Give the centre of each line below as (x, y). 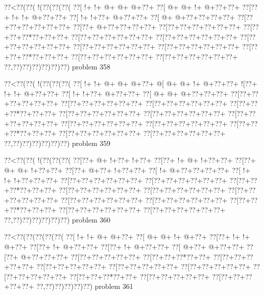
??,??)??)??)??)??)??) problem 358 (57, 66)
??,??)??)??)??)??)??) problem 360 (57, 219)
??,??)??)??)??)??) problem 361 (85, 286)
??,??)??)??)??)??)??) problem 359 (57, 143)
